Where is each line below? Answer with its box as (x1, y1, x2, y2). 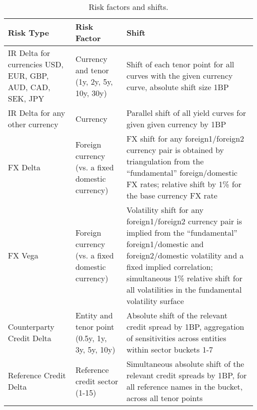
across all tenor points (126, 392, 203, 404)
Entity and (75, 309, 113, 321)
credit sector (75, 375, 119, 387)
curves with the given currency (126, 70, 233, 81)
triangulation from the (126, 155, 204, 167)
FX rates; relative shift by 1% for (126, 178, 242, 190)
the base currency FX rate (126, 190, 217, 201)
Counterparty (8, 321, 54, 332)
